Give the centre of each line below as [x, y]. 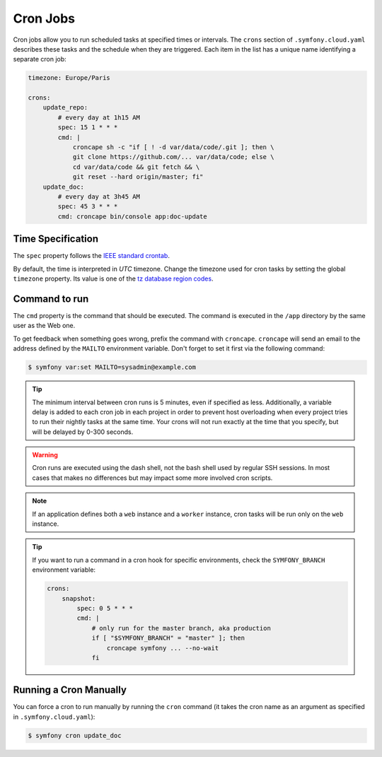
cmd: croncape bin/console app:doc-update [133, 216]
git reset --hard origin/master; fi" [138, 177]
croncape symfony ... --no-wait [163, 648]
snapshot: [79, 598]
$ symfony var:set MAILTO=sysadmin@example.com [112, 367]
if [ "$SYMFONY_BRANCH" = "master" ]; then [168, 638]
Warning [45, 455]
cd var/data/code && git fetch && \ [136, 167]
